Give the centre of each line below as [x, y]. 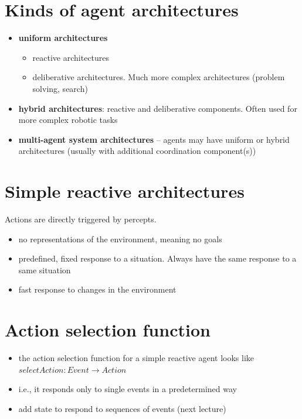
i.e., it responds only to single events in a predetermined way [128, 389]
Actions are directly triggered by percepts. [81, 219]
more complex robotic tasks [68, 120]
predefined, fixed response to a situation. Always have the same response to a [157, 258]
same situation [45, 269]
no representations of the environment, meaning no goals [120, 238]
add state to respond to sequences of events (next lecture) [122, 408]
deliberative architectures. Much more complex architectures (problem [159, 77]
